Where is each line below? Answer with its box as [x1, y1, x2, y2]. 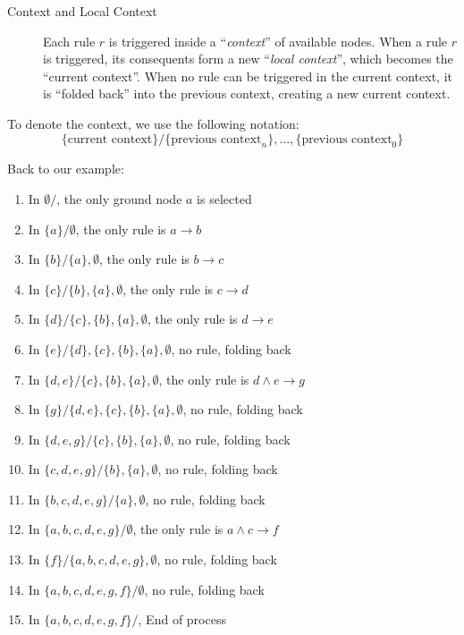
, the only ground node [56, 189, 182, 207]
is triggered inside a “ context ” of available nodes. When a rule [108, 31, 448, 50]
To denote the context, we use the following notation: [7, 114, 299, 132]
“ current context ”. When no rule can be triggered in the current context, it [43, 66, 453, 85]
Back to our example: [7, 159, 124, 178]
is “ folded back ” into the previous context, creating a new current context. [43, 84, 451, 103]
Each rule [43, 31, 96, 50]
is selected [197, 189, 252, 207]
